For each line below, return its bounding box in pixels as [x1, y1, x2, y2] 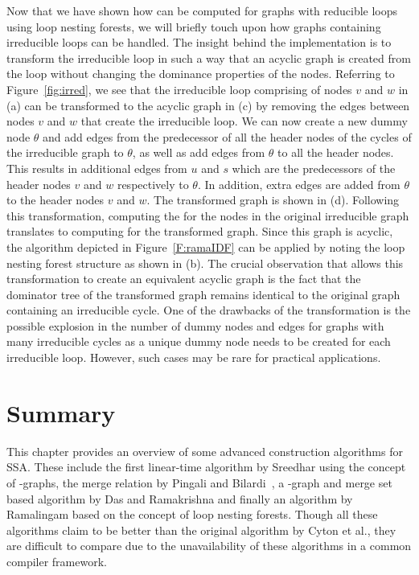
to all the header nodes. [277, 144, 394, 161]
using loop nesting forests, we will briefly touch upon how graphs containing [6, 18, 381, 35]
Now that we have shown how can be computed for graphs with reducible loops [6, 2, 398, 18]
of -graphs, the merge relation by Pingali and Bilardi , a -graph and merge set [6, 474, 392, 491]
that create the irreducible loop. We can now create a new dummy [80, 113, 408, 129]
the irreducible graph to [6, 144, 124, 161]
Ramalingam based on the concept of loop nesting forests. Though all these [6, 506, 378, 523]
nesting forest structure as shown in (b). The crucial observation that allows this [6, 254, 404, 271]
